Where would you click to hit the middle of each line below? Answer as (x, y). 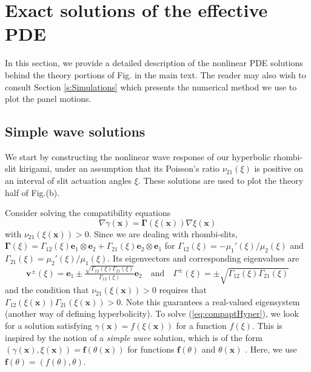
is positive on (279, 168)
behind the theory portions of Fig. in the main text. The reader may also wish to (155, 74)
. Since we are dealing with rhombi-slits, (163, 233)
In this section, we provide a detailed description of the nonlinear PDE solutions (154, 63)
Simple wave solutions (75, 131)
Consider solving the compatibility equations (88, 213)
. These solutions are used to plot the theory (221, 181)
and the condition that (47, 290)
